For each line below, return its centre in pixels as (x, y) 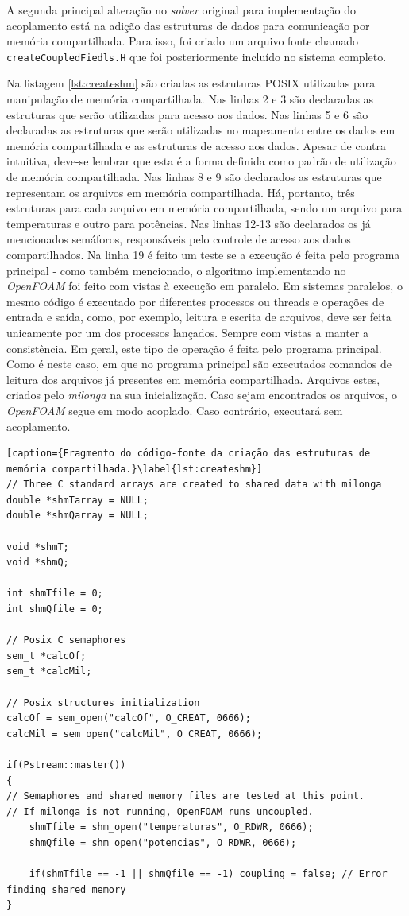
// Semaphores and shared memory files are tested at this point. (186, 796)
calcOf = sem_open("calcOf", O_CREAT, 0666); (129, 718)
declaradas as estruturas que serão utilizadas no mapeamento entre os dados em (201, 130)
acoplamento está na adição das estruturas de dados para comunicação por (188, 25)
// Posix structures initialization (103, 703)
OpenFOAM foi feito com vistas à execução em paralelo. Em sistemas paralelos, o (204, 286)
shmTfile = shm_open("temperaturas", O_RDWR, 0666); (171, 827)
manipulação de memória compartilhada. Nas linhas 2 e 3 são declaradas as (190, 99)
